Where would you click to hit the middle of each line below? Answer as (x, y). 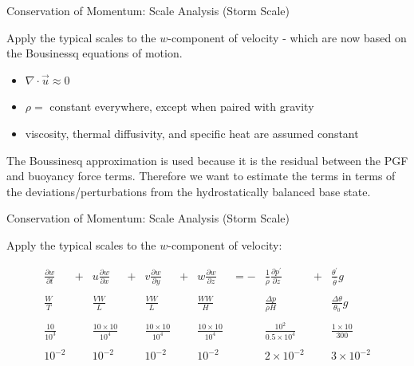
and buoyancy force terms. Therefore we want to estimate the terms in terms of (201, 176)
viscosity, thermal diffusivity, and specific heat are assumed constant (192, 133)
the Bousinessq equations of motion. (95, 53)
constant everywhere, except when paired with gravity (182, 106)
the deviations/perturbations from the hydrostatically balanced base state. (189, 191)
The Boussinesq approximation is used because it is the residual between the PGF (207, 160)
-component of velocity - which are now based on (287, 37)
